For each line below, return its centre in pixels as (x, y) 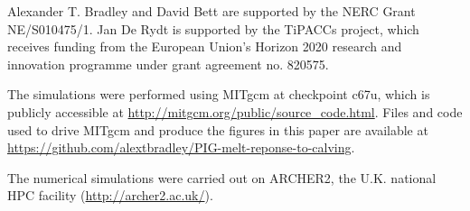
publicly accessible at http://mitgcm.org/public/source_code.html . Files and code (235, 111)
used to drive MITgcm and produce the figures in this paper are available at (218, 129)
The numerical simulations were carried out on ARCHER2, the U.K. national (222, 177)
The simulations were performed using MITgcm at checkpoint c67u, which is (219, 94)
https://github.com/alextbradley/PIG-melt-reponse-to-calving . (181, 147)
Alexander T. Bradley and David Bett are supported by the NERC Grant (211, 11)
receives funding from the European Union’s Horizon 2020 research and (205, 46)
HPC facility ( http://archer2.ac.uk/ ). (110, 195)
